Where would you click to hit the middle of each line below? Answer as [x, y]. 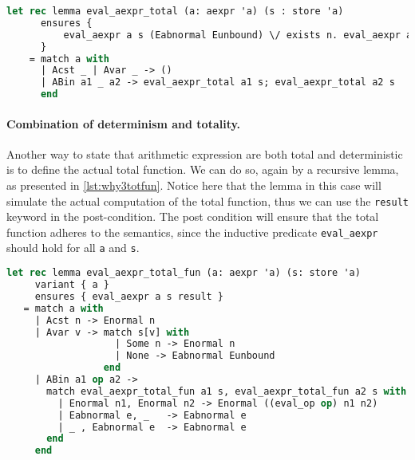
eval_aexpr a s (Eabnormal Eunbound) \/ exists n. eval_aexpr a [238, 35]
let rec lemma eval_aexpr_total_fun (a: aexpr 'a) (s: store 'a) [184, 273]
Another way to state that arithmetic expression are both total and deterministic [205, 153]
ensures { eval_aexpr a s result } [129, 296]
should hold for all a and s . [73, 248]
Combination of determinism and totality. [124, 123]
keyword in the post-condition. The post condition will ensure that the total [193, 216]
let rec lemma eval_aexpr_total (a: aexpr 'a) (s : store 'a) [175, 11]
